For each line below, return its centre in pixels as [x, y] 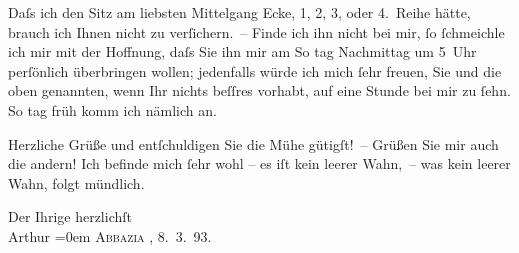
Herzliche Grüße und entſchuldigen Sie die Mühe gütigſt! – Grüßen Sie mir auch [253, 143]
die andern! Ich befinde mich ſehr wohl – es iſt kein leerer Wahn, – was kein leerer [259, 163]
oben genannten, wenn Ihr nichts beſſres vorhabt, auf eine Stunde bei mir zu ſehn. [259, 90]
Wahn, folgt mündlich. [76, 182]
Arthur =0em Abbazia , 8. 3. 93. [110, 235]
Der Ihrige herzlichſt [70, 216]
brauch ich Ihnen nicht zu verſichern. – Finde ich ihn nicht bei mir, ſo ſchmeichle [256, 31]
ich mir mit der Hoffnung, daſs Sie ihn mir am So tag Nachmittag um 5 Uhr [242, 51]
